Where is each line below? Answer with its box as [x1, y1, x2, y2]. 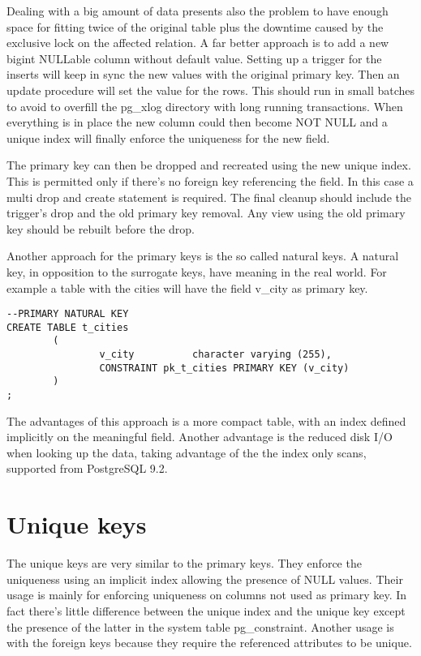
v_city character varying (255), [99, 349, 332, 361]
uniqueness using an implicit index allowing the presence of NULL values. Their [6, 570, 403, 587]
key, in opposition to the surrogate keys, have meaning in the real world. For [6, 263, 387, 280]
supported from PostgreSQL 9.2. [6, 460, 168, 477]
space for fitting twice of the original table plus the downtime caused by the [6, 18, 384, 35]
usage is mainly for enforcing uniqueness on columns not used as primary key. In [6, 586, 407, 603]
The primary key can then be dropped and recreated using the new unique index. [6, 156, 411, 174]
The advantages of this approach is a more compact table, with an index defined [6, 412, 406, 429]
